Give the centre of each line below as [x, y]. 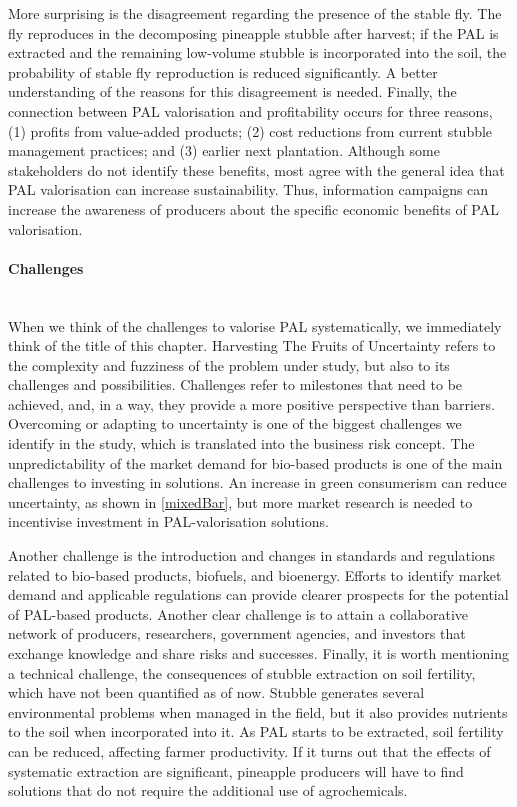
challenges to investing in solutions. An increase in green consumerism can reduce [257, 482]
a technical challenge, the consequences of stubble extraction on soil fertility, [242, 672]
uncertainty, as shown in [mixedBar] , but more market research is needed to [240, 501]
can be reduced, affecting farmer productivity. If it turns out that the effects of [249, 750]
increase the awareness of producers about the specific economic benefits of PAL [253, 208]
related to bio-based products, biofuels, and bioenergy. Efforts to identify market [255, 574]
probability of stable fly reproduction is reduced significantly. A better [223, 71]
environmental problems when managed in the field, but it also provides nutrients [258, 711]
